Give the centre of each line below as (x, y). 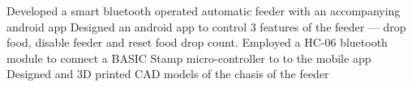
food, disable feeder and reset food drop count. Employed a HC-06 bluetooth (197, 42)
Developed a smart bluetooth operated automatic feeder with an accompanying (204, 10)
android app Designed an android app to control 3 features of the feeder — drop (206, 26)
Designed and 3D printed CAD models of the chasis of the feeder (168, 74)
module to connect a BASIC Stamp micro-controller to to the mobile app (189, 58)
